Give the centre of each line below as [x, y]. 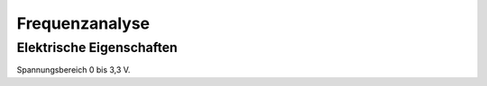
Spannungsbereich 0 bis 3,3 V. [74, 70]
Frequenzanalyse [83, 23]
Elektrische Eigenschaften [97, 47]
